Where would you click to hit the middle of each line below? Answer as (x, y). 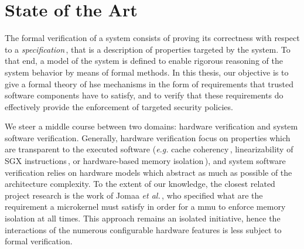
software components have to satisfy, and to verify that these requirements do (144, 95)
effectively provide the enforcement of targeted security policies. (119, 106)
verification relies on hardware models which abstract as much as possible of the (148, 172)
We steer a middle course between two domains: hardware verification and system (151, 126)
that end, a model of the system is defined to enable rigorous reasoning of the (144, 61)
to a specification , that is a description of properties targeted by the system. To (148, 49)
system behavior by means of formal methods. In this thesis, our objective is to (147, 72)
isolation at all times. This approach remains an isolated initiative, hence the (143, 218)
